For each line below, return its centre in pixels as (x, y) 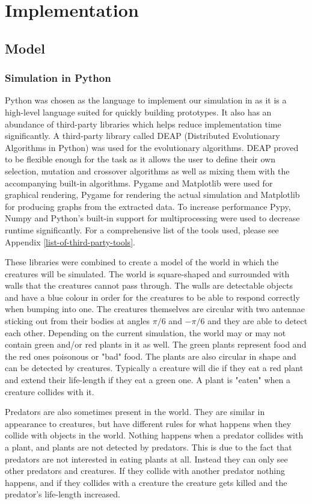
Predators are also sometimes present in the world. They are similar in (135, 412)
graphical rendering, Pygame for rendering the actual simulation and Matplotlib (152, 195)
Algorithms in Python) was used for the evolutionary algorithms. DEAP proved (152, 147)
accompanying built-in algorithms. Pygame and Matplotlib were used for (139, 183)
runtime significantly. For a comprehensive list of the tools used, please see (142, 229)
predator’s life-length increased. (63, 494)
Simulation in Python (58, 78)
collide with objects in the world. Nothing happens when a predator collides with (154, 435)
